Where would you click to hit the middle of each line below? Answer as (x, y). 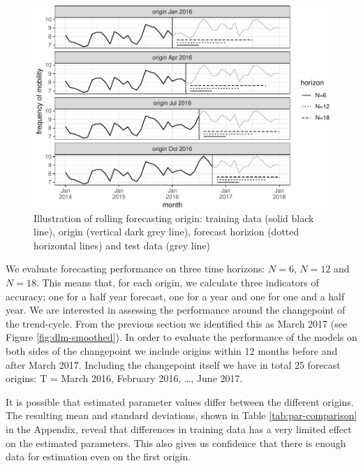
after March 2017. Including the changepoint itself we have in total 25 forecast (173, 364)
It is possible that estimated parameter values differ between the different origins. (180, 401)
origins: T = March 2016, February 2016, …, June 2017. (124, 378)
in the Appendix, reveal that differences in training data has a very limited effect (179, 429)
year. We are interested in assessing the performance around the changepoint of (176, 310)
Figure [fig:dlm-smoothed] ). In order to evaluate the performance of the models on (181, 337)
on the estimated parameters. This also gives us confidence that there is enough (176, 443)
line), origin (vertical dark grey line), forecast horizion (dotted (166, 232)
